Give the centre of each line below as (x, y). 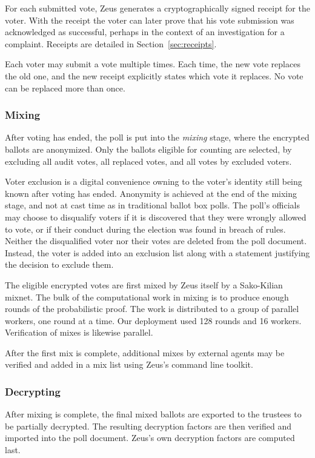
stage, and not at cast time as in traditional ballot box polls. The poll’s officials (153, 205)
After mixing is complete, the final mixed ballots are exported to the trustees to (153, 414)
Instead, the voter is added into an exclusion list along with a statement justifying (157, 252)
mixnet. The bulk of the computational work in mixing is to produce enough (147, 297)
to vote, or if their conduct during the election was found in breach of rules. (145, 229)
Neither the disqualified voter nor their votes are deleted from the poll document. (156, 241)
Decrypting (33, 391)
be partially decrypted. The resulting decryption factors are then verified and (148, 426)
